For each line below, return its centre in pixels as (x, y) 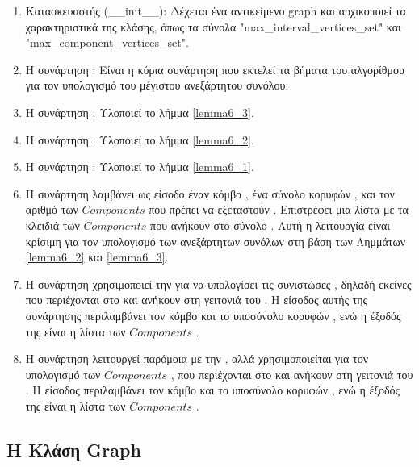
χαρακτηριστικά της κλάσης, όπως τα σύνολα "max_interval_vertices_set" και (213, 26)
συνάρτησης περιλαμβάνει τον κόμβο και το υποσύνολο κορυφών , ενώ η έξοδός (213, 315)
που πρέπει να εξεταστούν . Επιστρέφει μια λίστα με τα (279, 209)
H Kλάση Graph (74, 449)
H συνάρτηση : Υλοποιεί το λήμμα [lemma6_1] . (140, 167)
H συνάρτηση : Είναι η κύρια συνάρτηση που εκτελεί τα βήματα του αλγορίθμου (215, 69)
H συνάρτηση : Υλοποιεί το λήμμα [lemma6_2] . (140, 139)
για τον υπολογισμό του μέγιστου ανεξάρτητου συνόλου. (157, 85)
